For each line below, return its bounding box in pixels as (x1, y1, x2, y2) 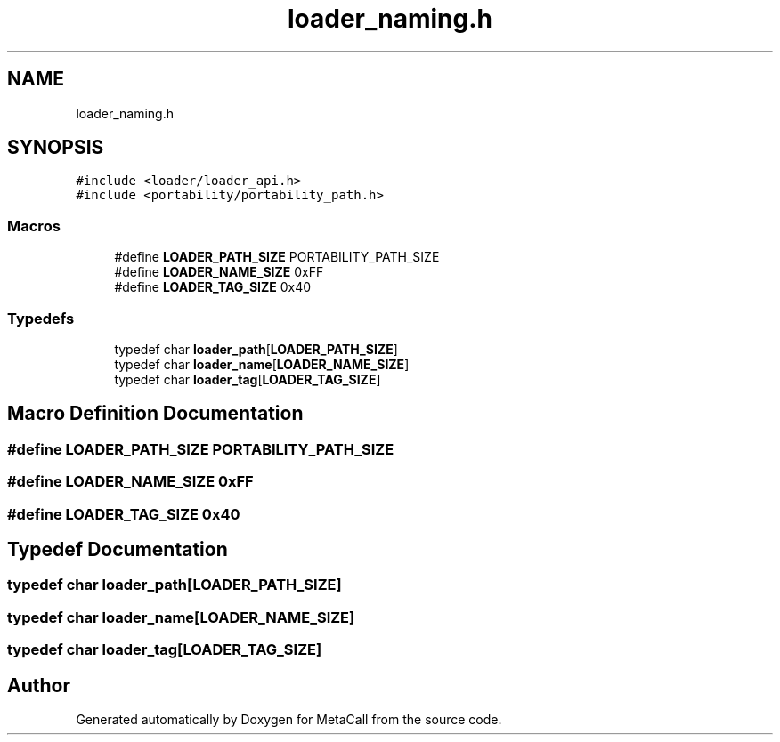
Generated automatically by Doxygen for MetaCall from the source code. (76, 711, 502, 727)
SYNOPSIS (7, 136, 104, 159)
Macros (7, 216, 61, 235)
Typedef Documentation (7, 537, 228, 561)
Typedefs (7, 309, 75, 327)
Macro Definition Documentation (7, 402, 304, 425)
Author (7, 673, 70, 697)
